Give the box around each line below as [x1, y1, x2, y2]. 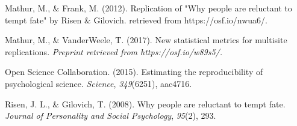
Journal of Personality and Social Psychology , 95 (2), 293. [5, 109, 216, 122]
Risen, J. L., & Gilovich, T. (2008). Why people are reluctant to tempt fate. [5, 97, 286, 110]
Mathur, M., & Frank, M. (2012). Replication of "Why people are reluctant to [5, 2, 292, 14]
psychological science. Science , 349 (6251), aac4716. [5, 77, 192, 89]
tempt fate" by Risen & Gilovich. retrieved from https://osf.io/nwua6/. [5, 13, 268, 26]
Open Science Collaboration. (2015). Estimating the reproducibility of [5, 65, 263, 78]
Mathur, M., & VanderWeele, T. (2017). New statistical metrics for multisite [5, 34, 287, 46]
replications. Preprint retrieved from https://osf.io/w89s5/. [5, 45, 223, 58]
